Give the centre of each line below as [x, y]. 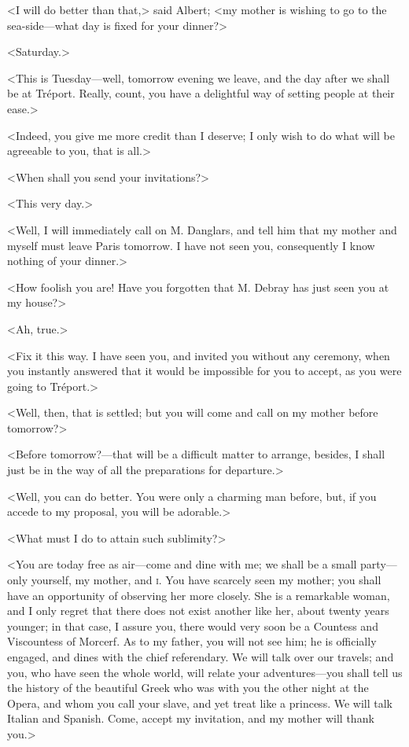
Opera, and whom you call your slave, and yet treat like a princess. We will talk [200, 703]
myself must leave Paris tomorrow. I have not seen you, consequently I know [191, 245]
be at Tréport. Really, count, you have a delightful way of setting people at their [201, 93]
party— [379, 564]
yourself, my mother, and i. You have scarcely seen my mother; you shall [206, 580]
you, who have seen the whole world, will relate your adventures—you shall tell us [205, 672]
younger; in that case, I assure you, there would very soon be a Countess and [193, 626]
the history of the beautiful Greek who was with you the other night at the [188, 688]
